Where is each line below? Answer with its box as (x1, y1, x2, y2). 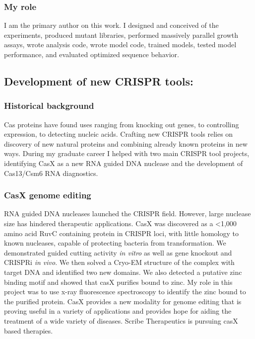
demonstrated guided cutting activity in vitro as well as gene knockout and (4, 247, 232, 257)
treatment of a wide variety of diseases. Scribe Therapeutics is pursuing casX (4, 315, 238, 326)
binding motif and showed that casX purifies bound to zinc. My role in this (4, 276, 233, 287)
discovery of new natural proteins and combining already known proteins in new (4, 138, 248, 149)
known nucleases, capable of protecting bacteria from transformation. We (4, 238, 226, 248)
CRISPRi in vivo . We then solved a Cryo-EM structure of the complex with (4, 257, 235, 267)
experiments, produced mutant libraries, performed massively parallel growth (4, 29, 238, 40)
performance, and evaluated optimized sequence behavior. (4, 49, 179, 59)
